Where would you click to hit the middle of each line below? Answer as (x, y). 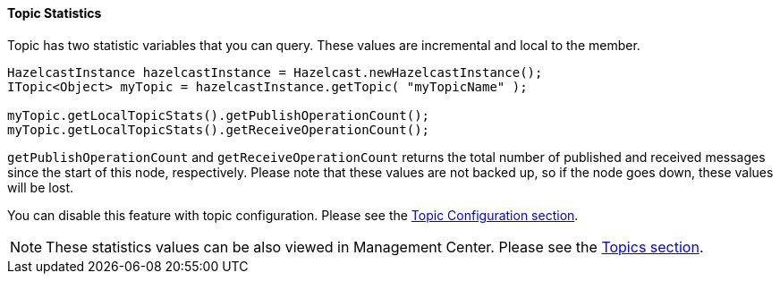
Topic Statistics (55, 13)
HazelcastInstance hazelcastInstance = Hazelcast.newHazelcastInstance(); (275, 72)
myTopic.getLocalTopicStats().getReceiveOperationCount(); (219, 129)
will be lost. (41, 187)
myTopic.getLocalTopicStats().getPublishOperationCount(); (219, 115)
